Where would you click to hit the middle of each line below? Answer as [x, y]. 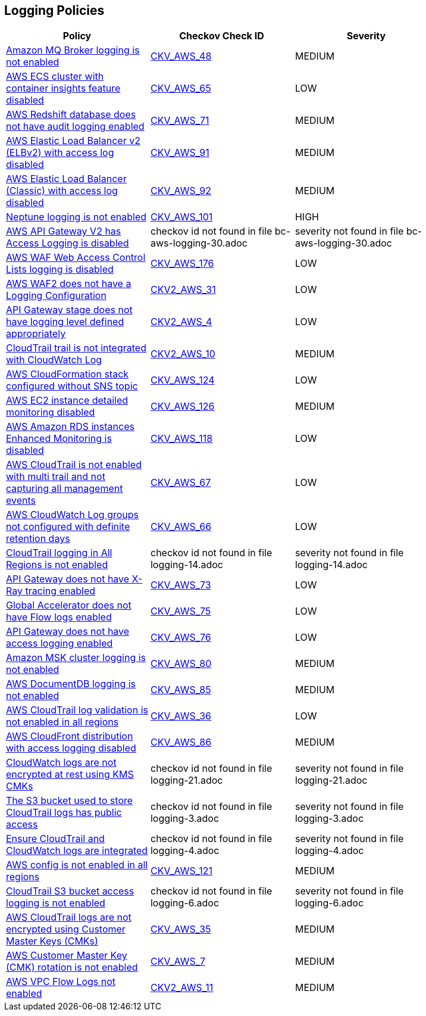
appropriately [36, 334]
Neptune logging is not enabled [76, 217]
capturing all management [65, 489]
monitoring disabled [51, 412]
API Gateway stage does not [69, 310]
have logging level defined [65, 322]
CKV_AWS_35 [181, 929]
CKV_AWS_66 [181, 527]
